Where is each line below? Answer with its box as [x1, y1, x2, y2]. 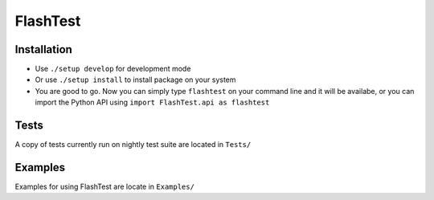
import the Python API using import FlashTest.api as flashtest [35, 97, 270, 108]
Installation [14, 43, 72, 56]
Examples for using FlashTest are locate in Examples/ [14, 182, 194, 192]
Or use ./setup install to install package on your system [35, 75, 236, 84]
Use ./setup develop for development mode [35, 64, 191, 74]
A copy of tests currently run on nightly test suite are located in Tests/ [14, 140, 252, 149]
